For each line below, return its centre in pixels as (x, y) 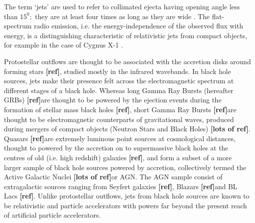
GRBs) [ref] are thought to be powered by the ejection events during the (113, 100)
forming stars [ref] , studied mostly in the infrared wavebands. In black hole (117, 71)
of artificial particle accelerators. (52, 215)
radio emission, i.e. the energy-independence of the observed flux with (139, 26)
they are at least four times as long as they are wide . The (122, 16)
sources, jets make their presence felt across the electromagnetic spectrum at (119, 81)
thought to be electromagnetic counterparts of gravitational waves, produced (119, 119)
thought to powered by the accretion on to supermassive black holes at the (116, 148)
